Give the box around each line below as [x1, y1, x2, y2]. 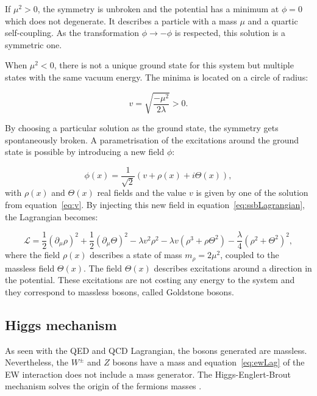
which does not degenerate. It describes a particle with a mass [5, 14, 237, 27]
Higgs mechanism [5, 315, 117, 334]
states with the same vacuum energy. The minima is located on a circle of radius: [5, 70, 308, 83]
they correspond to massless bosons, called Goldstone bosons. [5, 285, 234, 298]
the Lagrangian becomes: [5, 210, 98, 223]
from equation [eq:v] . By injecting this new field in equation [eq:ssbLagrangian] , [5, 198, 305, 211]
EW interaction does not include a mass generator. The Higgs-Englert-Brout [5, 367, 291, 380]
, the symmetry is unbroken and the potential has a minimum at [37, 2, 279, 15]
